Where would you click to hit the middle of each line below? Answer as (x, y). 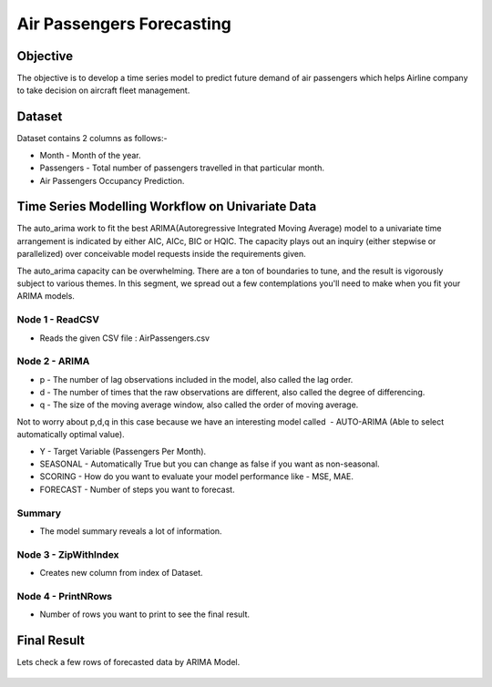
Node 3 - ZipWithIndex (68, 554)
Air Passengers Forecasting (124, 24)
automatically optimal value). (71, 435)
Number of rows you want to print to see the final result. (145, 614)
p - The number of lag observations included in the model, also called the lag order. (196, 379)
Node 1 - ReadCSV (58, 320)
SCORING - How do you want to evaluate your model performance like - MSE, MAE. (197, 477)
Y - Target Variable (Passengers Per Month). (123, 451)
